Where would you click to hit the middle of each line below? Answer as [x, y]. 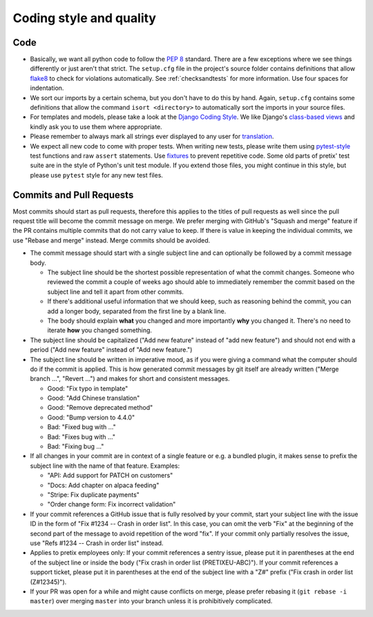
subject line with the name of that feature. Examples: [105, 466]
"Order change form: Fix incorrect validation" [112, 504]
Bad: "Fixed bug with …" [82, 427]
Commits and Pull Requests [73, 194]
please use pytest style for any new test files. [97, 175]
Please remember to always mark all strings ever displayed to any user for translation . [152, 136]
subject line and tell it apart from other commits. [116, 292]
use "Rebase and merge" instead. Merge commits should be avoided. [112, 240]
